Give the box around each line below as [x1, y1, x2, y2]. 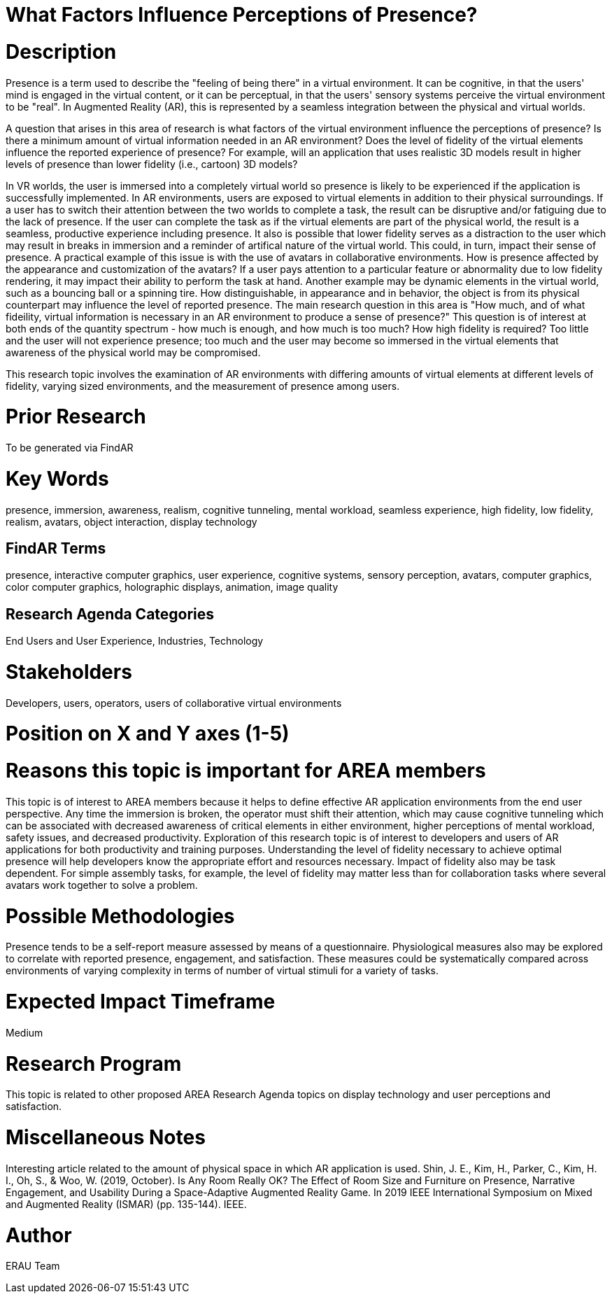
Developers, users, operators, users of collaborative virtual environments [6, 696, 342, 709]
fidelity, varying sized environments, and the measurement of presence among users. [6, 379, 400, 392]
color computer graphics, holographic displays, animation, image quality [6, 581, 339, 594]
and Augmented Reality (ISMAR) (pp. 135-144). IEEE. [6, 1198, 247, 1210]
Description [6, 39, 117, 64]
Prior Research [6, 405, 146, 429]
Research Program [6, 1051, 182, 1076]
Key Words [6, 466, 109, 491]
